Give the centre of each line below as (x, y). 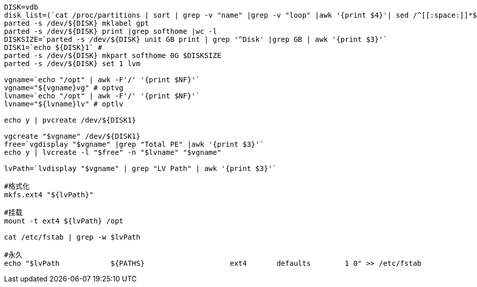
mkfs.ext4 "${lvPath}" (49, 195)
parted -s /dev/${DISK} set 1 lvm (72, 64)
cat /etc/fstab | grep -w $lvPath (72, 237)
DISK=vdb (21, 7)
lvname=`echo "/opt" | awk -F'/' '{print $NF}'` (102, 96)
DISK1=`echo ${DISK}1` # (53, 47)
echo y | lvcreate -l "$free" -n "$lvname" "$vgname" (113, 152)
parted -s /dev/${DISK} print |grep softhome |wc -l (111, 31)
